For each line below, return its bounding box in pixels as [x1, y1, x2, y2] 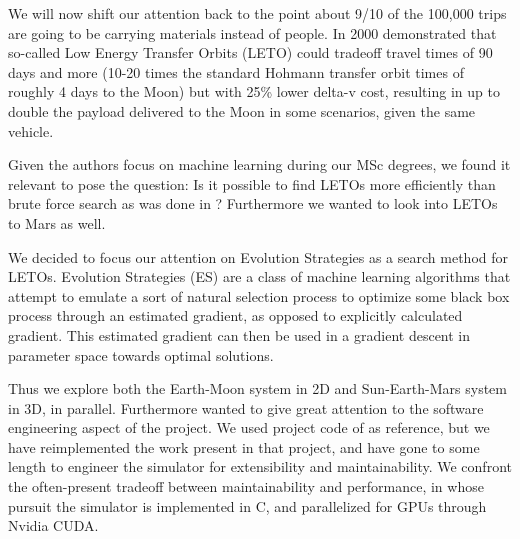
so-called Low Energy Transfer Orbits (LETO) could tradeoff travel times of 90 [8, 42, 493, 63]
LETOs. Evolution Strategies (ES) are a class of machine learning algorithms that [8, 266, 511, 287]
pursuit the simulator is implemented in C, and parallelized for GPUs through [8, 495, 487, 516]
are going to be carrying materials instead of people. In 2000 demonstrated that [8, 22, 497, 43]
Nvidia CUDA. [8, 515, 99, 536]
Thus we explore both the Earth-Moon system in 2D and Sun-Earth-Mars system [8, 378, 507, 399]
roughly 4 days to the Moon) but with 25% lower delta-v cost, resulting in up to [8, 81, 500, 102]
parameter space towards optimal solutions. [8, 344, 274, 365]
